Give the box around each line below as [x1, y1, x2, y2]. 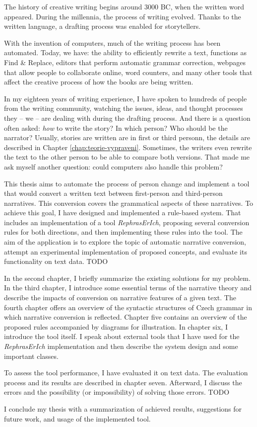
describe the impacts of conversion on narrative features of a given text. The [4, 292, 236, 303]
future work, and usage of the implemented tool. [4, 413, 151, 424]
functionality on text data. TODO [4, 256, 108, 266]
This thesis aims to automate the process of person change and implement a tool [4, 178, 250, 188]
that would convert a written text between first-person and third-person [4, 188, 223, 198]
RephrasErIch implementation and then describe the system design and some [4, 341, 238, 351]
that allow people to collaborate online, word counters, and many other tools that [4, 67, 253, 77]
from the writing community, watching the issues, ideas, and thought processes [4, 103, 243, 113]
